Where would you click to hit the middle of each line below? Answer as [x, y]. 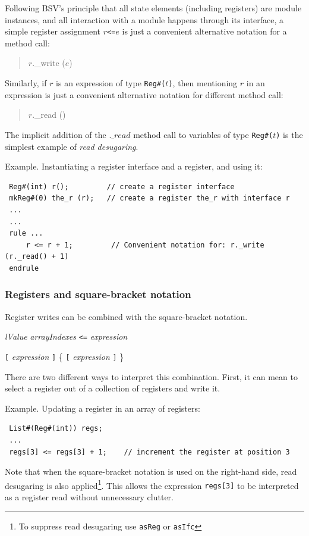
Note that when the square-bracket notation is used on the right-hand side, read [151, 471]
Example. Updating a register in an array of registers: [103, 408]
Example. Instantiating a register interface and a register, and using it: [134, 166]
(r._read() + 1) [37, 257]
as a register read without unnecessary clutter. [89, 497]
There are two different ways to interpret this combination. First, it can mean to [151, 376]
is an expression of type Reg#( [111, 83]
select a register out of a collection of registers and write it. [113, 388]
